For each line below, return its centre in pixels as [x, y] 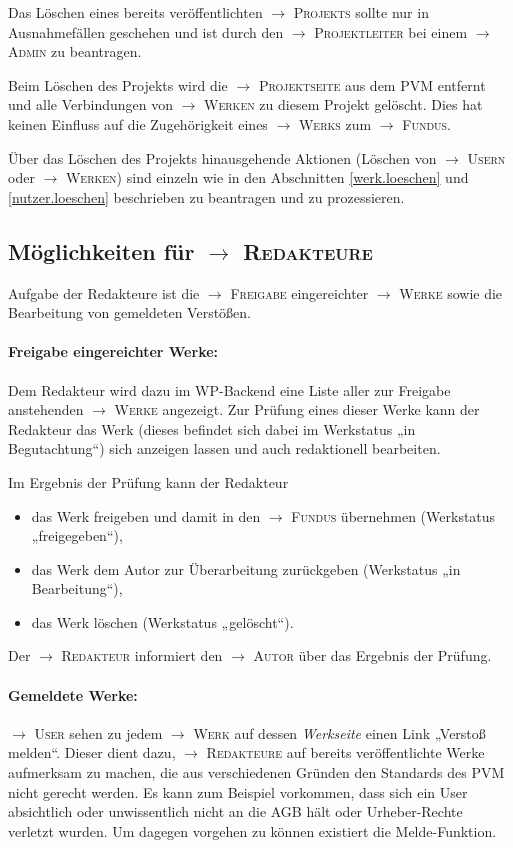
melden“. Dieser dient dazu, [92, 752]
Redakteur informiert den [142, 655]
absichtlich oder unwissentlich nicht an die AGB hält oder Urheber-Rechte [235, 811]
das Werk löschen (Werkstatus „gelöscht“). [162, 621]
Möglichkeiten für [101, 250]
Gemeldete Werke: [73, 694]
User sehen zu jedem [98, 732]
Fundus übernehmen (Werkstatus [393, 515]
